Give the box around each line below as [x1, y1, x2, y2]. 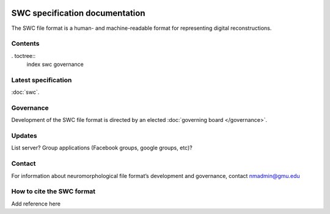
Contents [11, 40, 40, 48]
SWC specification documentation [11, 8, 145, 18]
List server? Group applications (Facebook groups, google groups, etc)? [11, 144, 193, 152]
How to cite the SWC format [11, 187, 96, 196]
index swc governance [26, 61, 84, 68]
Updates [11, 132, 37, 140]
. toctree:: [11, 52, 36, 59]
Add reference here [11, 200, 61, 207]
